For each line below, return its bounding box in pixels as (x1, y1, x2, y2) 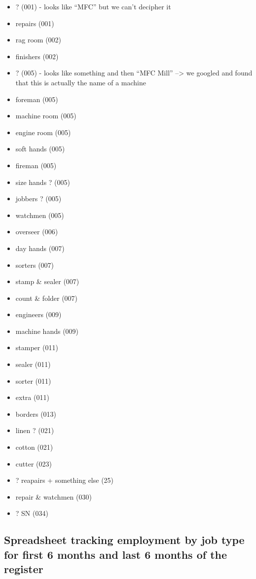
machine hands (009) (15, 326, 79, 336)
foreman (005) (15, 94, 58, 104)
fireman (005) (15, 160, 57, 170)
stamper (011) (15, 342, 58, 353)
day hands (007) (15, 243, 65, 253)
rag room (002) (15, 35, 62, 45)
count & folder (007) (15, 292, 78, 303)
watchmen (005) (15, 210, 64, 220)
